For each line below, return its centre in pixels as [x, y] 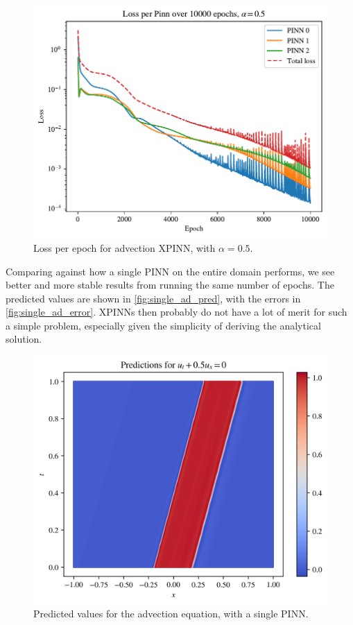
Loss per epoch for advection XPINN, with [124, 247]
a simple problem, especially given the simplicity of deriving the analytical [163, 325]
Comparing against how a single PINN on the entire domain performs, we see [170, 271]
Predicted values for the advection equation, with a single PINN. [171, 614]
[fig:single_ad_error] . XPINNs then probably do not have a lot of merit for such [176, 312]
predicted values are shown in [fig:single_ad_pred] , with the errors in [153, 298]
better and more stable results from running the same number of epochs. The [170, 285]
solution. [24, 339]
